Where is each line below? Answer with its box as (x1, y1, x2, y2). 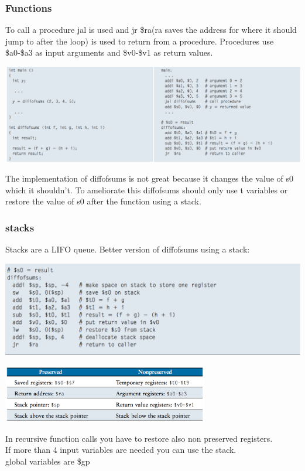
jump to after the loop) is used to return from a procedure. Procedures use (5, 35, 274, 47)
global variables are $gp (5, 455, 90, 467)
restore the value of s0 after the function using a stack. (5, 195, 201, 207)
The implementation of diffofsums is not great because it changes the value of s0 (5, 172, 294, 185)
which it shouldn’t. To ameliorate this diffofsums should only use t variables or (5, 183, 288, 196)
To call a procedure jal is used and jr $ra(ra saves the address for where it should (5, 23, 297, 36)
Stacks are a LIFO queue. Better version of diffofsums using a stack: (5, 243, 250, 255)
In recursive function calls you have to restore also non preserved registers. (5, 432, 273, 444)
